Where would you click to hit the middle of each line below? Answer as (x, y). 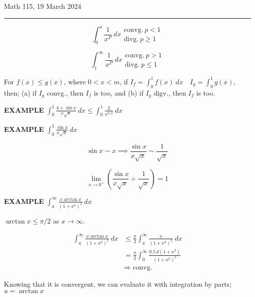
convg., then (65, 92)
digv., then (170, 92)
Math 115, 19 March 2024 (43, 6)
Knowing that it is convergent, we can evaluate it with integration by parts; (118, 284)
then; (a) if (20, 92)
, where (75, 81)
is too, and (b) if (119, 92)
